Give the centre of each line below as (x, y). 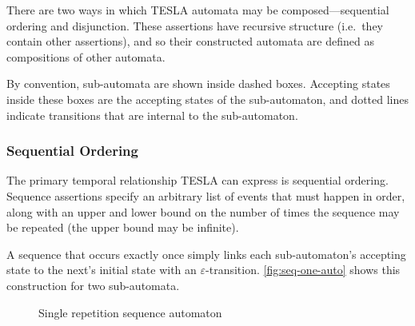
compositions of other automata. (86, 56)
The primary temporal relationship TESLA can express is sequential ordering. (198, 180)
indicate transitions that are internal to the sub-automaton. (152, 115)
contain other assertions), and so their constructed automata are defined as (190, 41)
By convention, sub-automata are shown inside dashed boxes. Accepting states (198, 83)
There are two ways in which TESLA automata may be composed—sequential (198, 10)
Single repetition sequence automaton (130, 312)
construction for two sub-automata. (93, 285)
